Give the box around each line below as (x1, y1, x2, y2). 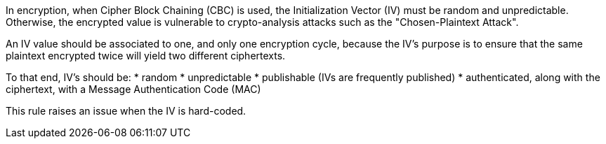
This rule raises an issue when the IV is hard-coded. (6, 105, 246, 117)
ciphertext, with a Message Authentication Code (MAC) (6, 83, 261, 95)
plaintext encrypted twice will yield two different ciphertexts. (6, 50, 286, 62)
